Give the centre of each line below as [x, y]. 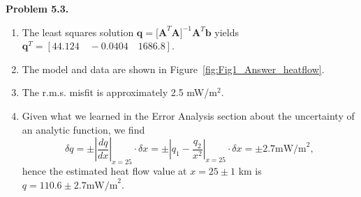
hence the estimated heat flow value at [104, 170]
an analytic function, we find [83, 129]
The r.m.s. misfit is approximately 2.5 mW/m [119, 92]
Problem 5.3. [37, 8]
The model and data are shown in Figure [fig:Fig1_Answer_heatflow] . [173, 69]
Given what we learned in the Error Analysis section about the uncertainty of [188, 115]
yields [227, 32]
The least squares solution [78, 32]
